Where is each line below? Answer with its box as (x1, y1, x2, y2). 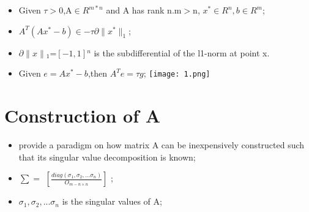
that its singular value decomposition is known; (18, 150, 196, 163)
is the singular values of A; (62, 195, 162, 208)
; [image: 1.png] (143, 67, 210, 80)
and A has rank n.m (106, 4, 182, 16)
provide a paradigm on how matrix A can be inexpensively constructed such (18, 138, 305, 151)
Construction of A (4, 103, 161, 128)
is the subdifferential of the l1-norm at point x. (94, 46, 270, 59)
